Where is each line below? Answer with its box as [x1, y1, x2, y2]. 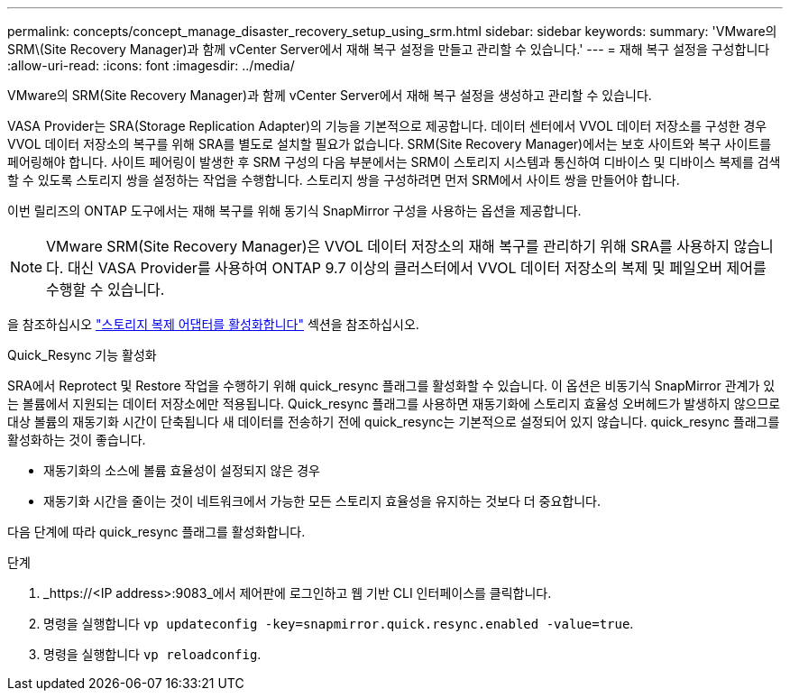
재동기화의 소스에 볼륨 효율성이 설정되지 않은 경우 [43, 463, 320, 478]
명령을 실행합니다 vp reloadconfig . [43, 647, 262, 662]
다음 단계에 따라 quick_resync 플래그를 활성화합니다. [7, 524, 306, 539]
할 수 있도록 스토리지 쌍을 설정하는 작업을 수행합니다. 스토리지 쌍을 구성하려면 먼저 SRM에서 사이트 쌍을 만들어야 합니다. [7, 172, 680, 188]
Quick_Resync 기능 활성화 [7, 347, 157, 363]
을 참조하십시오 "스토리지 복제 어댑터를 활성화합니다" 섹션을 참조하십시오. [7, 317, 419, 332]
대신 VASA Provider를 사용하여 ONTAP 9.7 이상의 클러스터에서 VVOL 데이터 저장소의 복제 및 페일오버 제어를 [67, 259, 767, 277]
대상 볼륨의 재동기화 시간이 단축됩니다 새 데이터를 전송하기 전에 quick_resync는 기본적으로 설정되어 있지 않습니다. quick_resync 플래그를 [7, 414, 780, 429]
